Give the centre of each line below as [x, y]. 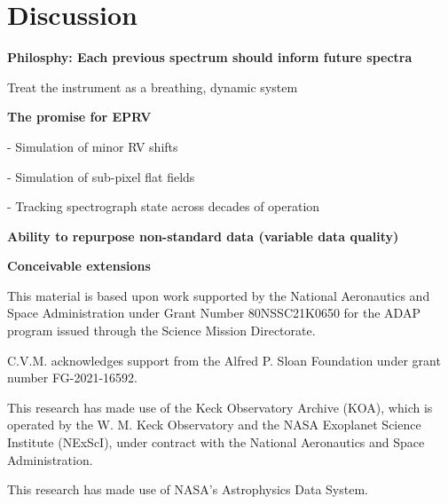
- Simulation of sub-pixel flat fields [101, 176]
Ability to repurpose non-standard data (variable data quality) [203, 236]
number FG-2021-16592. [72, 378]
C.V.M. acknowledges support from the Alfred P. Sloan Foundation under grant [224, 360]
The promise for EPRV [79, 117]
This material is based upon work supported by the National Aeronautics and [219, 295]
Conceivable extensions [79, 266]
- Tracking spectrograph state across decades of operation [164, 206]
